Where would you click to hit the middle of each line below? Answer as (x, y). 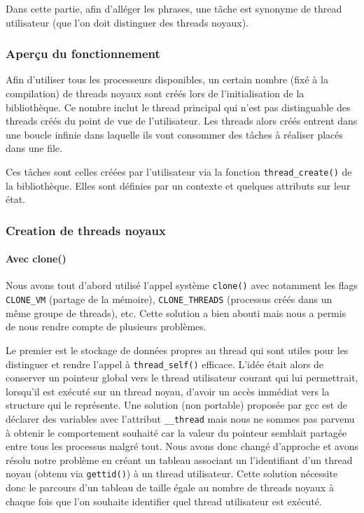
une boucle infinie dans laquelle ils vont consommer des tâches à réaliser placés (175, 134)
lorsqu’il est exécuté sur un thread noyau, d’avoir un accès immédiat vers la (168, 391)
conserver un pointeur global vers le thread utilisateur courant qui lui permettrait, (182, 378)
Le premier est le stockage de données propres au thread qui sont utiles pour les (177, 350)
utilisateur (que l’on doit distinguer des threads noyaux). (127, 22)
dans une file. (34, 148)
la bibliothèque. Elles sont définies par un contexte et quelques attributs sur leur (178, 185)
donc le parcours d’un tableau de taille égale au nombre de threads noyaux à (170, 487)
